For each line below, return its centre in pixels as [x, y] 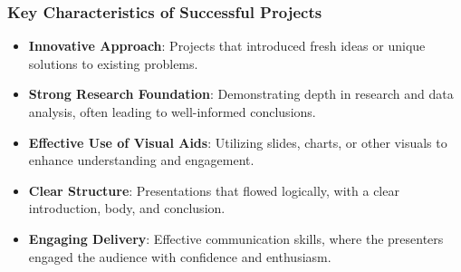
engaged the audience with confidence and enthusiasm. [180, 256]
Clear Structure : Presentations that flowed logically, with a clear [214, 190]
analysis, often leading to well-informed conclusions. [172, 112]
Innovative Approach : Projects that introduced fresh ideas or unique [227, 46]
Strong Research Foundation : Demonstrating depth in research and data [241, 94]
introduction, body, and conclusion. [127, 208]
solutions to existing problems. [113, 63]
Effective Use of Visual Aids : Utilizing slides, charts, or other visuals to [238, 142]
